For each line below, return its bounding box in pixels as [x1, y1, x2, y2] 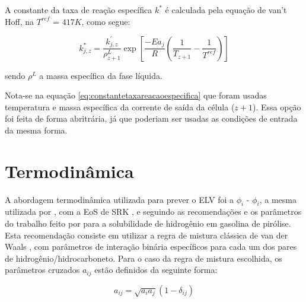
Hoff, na [5, 15, 34, 27]
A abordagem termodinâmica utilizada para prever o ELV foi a [5, 193, 234, 205]
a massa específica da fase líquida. [39, 69, 162, 81]
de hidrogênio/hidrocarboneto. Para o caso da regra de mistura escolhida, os [5, 252, 282, 264]
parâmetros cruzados [5, 263, 80, 276]
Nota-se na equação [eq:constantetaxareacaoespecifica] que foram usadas [5, 89, 267, 101]
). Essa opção [253, 100, 301, 113]
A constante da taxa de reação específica [5, 4, 152, 15]
